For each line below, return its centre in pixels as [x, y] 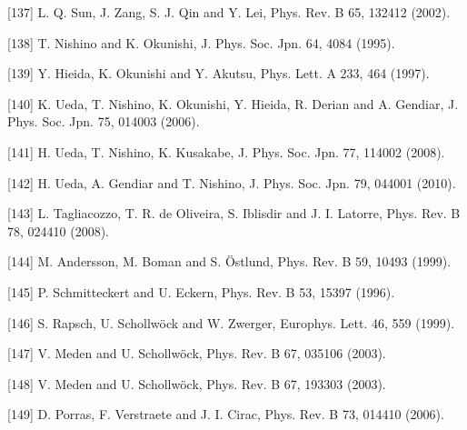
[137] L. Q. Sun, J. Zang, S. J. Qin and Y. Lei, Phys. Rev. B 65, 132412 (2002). [229, 12]
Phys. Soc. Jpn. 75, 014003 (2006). [104, 121]
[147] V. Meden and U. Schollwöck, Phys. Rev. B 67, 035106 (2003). [197, 353]
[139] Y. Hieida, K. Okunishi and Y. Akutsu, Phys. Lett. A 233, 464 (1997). [219, 73]
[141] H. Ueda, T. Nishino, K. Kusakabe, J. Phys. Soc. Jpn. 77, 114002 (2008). [226, 151]
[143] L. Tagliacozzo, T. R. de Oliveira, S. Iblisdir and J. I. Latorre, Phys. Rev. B [234, 213]
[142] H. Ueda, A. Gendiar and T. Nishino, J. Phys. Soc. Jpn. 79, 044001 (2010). [232, 182]
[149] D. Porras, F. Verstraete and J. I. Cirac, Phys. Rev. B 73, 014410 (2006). [226, 414]
